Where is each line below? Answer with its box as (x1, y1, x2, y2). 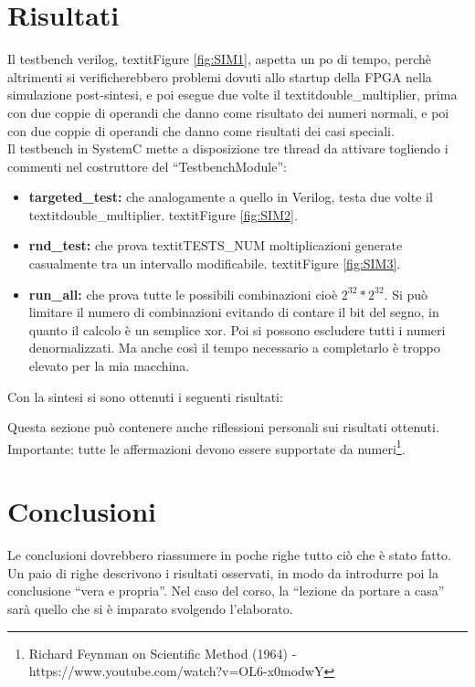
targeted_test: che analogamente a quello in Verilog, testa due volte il (28, 187, 433, 206)
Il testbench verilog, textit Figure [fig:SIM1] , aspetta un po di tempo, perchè (7, 49, 432, 69)
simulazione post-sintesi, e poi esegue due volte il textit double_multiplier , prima (7, 85, 458, 104)
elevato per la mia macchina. (28, 356, 190, 375)
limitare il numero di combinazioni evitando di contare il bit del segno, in (28, 302, 439, 322)
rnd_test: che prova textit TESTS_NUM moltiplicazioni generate (28, 236, 403, 255)
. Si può (384, 284, 428, 303)
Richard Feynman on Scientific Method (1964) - (28, 643, 297, 662)
